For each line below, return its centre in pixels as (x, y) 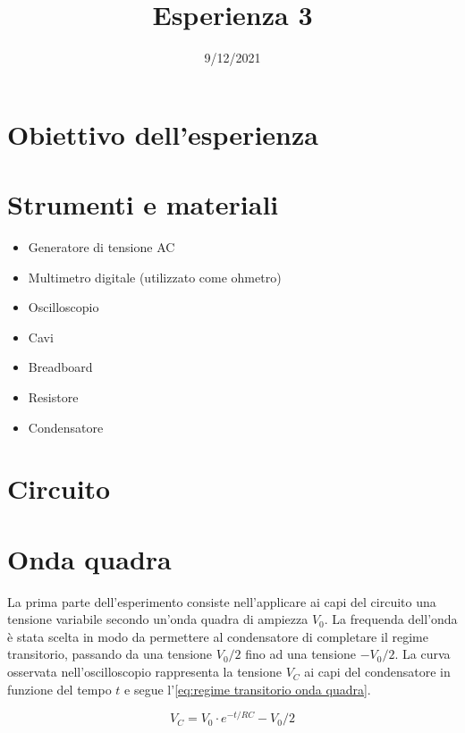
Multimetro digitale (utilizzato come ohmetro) (155, 277)
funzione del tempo (59, 689)
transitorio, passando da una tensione (110, 654)
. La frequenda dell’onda (391, 619)
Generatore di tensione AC (101, 247)
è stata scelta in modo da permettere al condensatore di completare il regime (218, 636)
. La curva (423, 654)
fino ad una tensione (301, 654)
